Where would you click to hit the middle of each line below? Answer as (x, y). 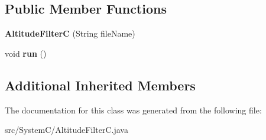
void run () (26, 53)
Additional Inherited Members (100, 85)
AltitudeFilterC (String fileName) (70, 33)
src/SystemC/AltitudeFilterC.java (66, 130)
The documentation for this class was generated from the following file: (133, 110)
